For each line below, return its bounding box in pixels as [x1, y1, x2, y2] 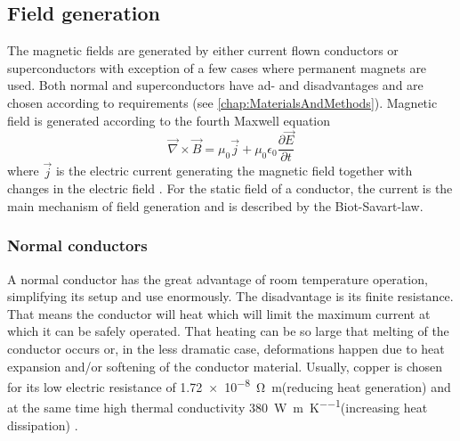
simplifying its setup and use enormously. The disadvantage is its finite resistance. [7, 287, 454, 306]
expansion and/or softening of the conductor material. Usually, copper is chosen [7, 356, 443, 375]
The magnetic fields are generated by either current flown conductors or [7, 41, 399, 60]
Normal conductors [7, 234, 148, 257]
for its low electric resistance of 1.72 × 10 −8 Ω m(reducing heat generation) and [7, 375, 451, 396]
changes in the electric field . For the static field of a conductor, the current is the [7, 179, 453, 198]
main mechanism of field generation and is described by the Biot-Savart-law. [7, 196, 424, 215]
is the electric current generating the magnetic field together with [55, 161, 413, 180]
